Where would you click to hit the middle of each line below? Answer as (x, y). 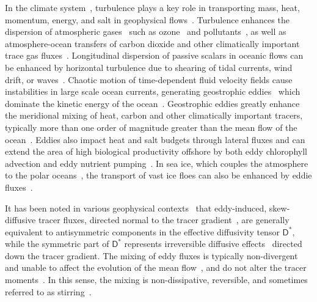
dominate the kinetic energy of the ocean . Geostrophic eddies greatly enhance (152, 103)
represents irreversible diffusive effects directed (213, 244)
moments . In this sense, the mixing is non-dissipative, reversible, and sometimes (156, 280)
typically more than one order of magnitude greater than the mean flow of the (151, 127)
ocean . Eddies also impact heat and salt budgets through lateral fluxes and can (155, 139)
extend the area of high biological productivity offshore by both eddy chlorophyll (156, 151)
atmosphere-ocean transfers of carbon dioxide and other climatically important (152, 43)
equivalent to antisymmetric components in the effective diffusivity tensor (142, 231)
